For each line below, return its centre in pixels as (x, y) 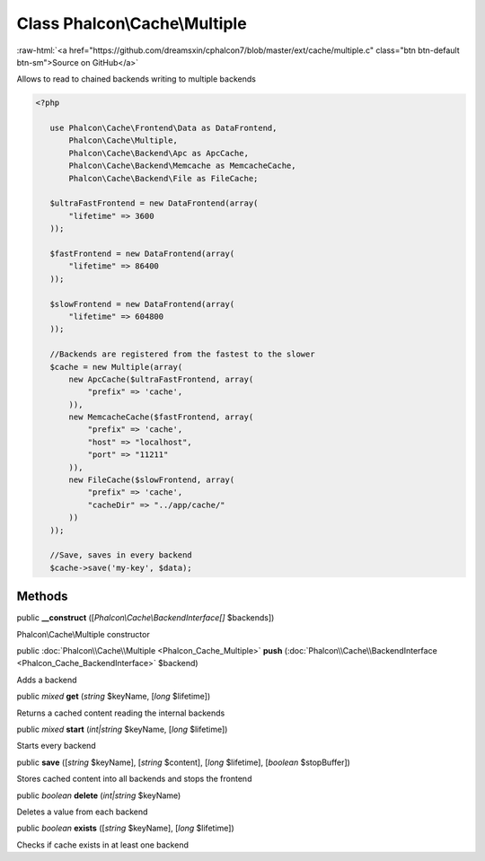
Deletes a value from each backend (82, 812)
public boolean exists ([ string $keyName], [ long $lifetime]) (126, 828)
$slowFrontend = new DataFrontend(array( (142, 304)
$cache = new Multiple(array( (116, 367)
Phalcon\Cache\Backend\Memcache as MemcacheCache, (182, 166)
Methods (42, 597)
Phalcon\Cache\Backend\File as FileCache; (163, 178)
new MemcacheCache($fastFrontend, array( (161, 417)
